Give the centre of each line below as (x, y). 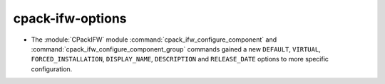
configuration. (52, 69)
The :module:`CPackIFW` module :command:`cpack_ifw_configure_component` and (154, 40)
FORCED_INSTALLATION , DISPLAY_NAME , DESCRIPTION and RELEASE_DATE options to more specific (180, 59)
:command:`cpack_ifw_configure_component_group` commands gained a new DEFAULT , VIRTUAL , (176, 49)
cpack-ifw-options (70, 18)
